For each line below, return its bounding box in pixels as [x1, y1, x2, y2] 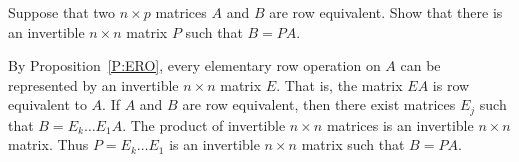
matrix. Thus [8, 134, 89, 155]
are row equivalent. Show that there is [269, 2, 503, 22]
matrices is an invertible [326, 114, 474, 135]
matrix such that [301, 134, 405, 155]
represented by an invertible [8, 74, 179, 95]
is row [432, 74, 470, 95]
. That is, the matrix [276, 74, 403, 95]
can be [400, 55, 441, 76]
